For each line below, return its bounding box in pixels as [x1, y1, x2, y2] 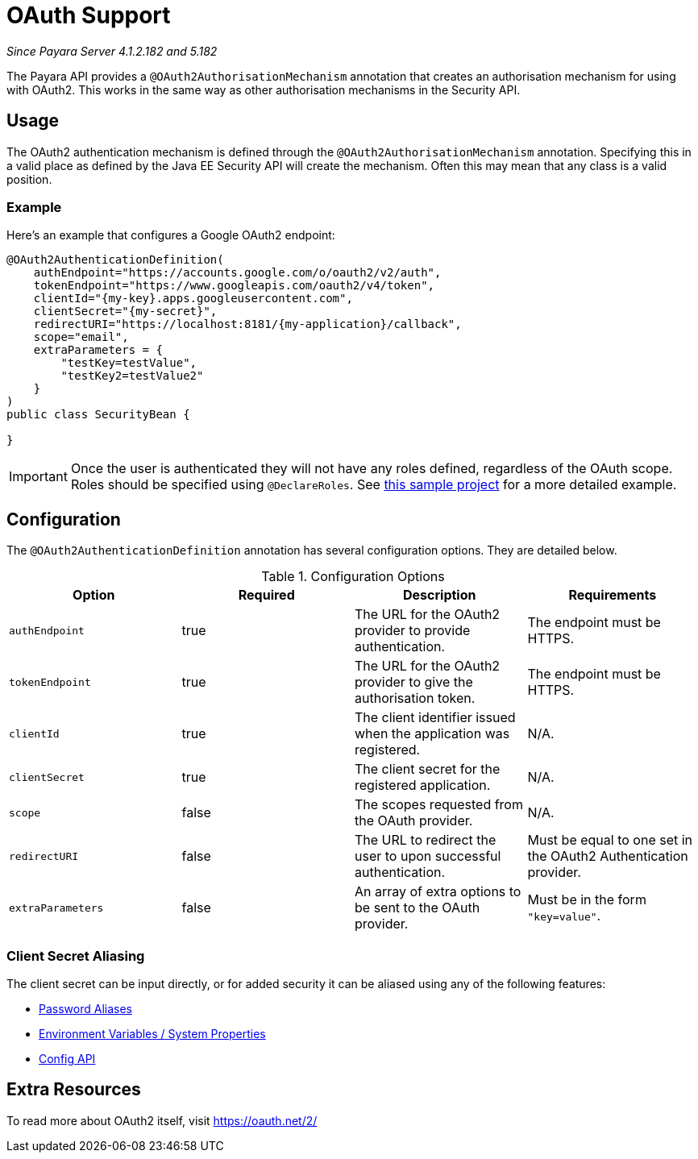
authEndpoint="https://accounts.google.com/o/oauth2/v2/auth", [33, 266, 442, 280]
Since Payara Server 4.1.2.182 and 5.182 [6, 44, 218, 58]
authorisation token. [355, 690, 476, 707]
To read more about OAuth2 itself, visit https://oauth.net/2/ [6, 1113, 318, 1128]
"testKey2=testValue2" [60, 369, 204, 383]
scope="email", [33, 330, 129, 344]
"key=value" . [527, 908, 601, 924]
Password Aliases [39, 1001, 132, 1016]
